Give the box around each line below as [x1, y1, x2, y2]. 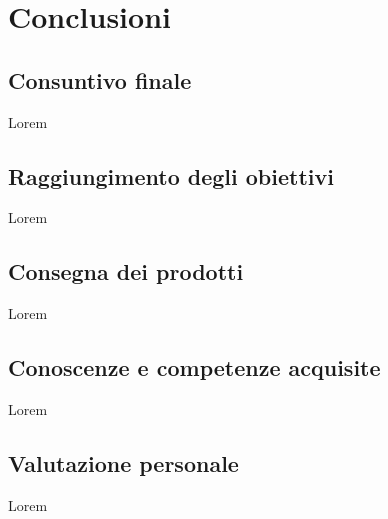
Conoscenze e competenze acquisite [8, 352, 381, 383]
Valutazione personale [8, 447, 239, 478]
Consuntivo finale [8, 64, 192, 95]
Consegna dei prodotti [8, 256, 244, 287]
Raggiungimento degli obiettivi [8, 160, 334, 191]
